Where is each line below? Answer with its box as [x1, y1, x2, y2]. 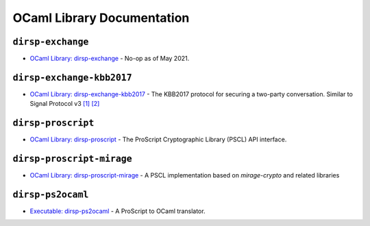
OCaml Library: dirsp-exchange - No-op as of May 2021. [29, 55, 190, 63]
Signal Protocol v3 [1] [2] [29, 100, 100, 108]
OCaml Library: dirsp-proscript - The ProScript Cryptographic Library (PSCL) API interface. [29, 135, 287, 143]
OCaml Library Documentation [12, 10, 190, 25]
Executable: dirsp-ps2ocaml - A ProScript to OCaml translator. [29, 207, 206, 215]
